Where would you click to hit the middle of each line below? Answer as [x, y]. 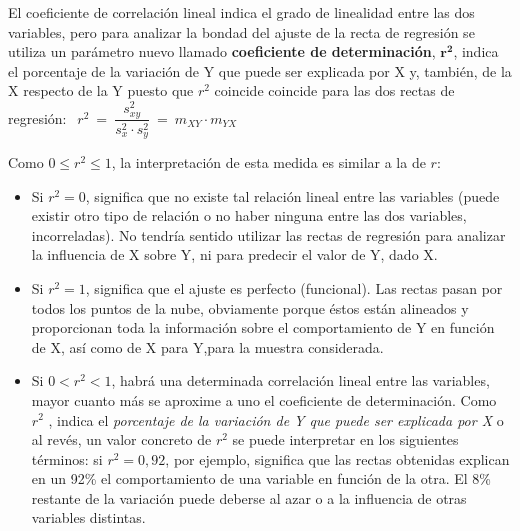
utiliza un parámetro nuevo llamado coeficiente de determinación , [222, 51]
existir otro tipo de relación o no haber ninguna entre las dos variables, [249, 215]
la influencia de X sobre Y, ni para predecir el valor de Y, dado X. [234, 254]
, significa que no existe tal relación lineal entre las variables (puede [292, 195]
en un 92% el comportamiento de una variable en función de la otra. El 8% [261, 478]
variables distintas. [88, 517]
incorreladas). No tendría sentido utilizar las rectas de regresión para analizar [268, 234]
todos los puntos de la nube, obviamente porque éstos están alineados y [250, 307]
